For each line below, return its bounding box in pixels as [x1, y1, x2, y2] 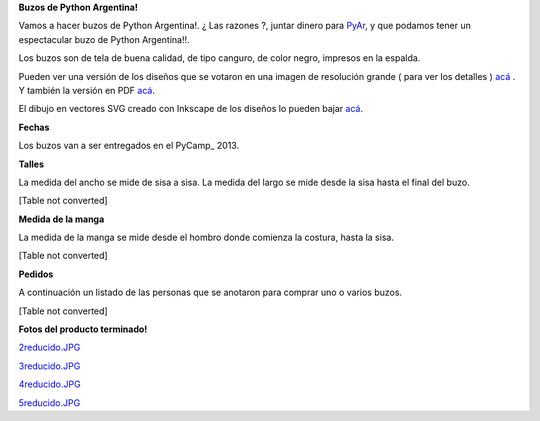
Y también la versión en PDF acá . [18, 84, 155, 96]
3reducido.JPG [18, 360, 81, 372]
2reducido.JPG [18, 341, 81, 354]
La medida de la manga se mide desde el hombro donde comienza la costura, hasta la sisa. [18, 231, 395, 244]
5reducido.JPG [18, 396, 81, 409]
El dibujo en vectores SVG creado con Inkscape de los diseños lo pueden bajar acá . [18, 103, 364, 115]
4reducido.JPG [18, 378, 81, 390]
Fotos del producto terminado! [18, 323, 148, 335]
